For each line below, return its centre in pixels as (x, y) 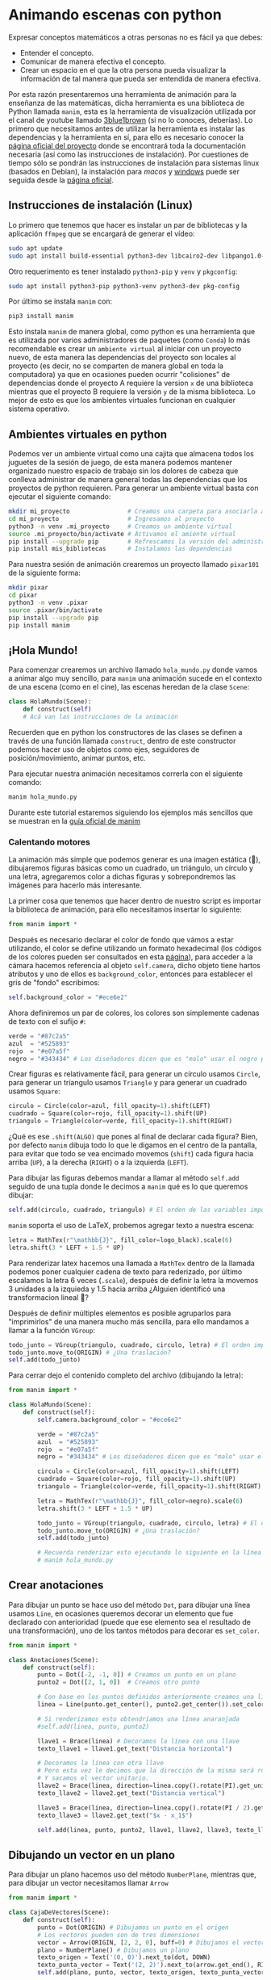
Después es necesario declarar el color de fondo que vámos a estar (121, 940)
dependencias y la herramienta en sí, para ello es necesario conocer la (126, 137)
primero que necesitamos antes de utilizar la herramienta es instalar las (127, 128)
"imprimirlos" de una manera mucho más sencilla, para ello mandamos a (129, 1321)
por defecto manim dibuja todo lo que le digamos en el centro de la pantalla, (133, 1145)
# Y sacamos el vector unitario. (94, 1778)
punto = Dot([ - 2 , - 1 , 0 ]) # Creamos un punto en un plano (137, 1675)
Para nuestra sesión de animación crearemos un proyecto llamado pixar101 (134, 564)
